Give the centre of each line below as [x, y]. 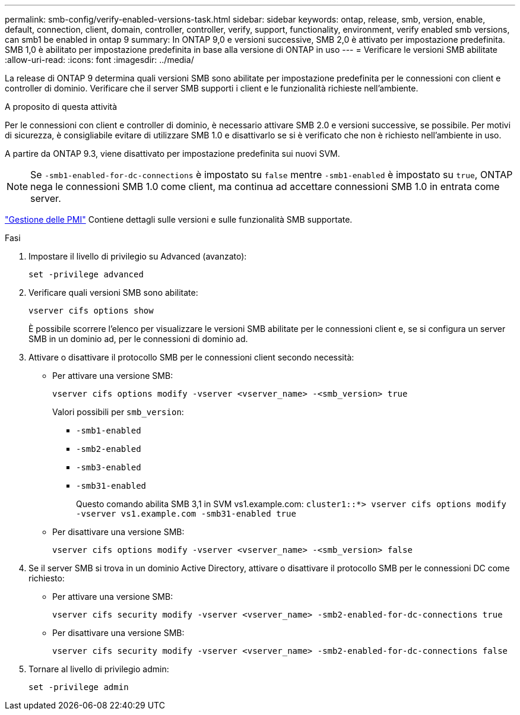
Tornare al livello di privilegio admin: [99, 669]
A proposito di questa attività [61, 107]
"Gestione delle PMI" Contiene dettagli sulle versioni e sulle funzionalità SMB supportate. [179, 219]
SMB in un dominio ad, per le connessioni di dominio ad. [138, 339]
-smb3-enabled [109, 467]
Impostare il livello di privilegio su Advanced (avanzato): [138, 256]
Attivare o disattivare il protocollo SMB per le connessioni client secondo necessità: [191, 357]
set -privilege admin [79, 687]
